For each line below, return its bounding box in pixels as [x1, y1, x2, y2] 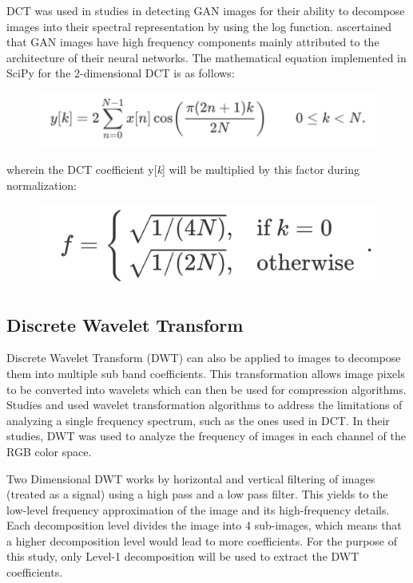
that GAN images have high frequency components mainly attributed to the [6, 33, 379, 50]
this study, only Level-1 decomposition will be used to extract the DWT [6, 548, 359, 565]
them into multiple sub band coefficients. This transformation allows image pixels [6, 364, 405, 381]
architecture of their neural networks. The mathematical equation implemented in [6, 49, 407, 65]
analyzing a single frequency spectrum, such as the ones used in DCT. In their [6, 412, 390, 428]
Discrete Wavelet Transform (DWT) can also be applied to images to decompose [6, 349, 401, 366]
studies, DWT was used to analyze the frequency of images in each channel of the [6, 427, 406, 444]
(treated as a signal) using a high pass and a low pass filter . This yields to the [6, 486, 388, 502]
